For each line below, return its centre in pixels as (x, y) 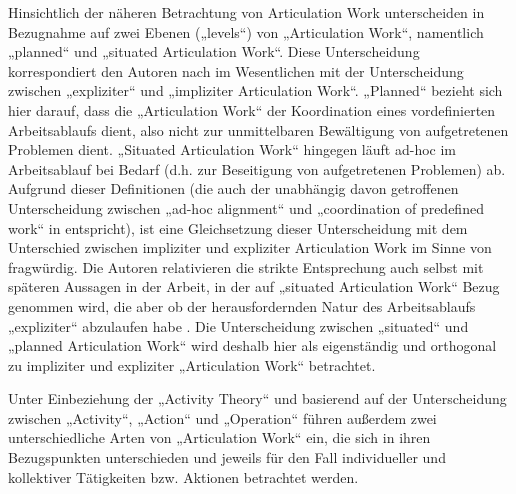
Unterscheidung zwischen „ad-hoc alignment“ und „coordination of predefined (246, 207)
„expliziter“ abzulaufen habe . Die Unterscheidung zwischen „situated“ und (238, 325)
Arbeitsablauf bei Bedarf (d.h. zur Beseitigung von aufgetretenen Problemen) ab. (257, 168)
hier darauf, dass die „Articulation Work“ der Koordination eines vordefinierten (252, 109)
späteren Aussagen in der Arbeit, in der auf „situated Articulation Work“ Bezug (254, 286)
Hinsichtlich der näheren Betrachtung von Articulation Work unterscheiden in (246, 12)
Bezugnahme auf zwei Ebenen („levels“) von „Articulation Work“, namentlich (246, 31)
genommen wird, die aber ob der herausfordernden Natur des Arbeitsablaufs (242, 305)
